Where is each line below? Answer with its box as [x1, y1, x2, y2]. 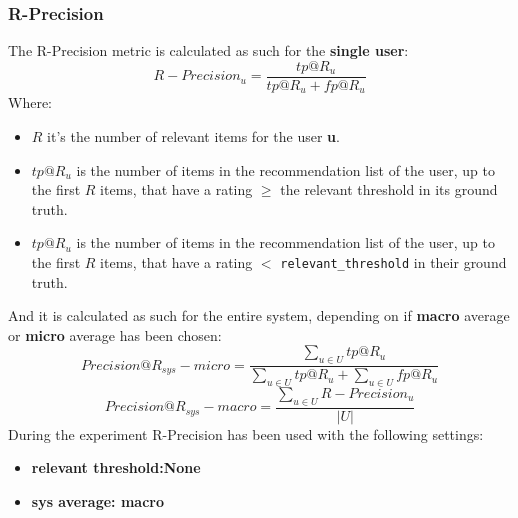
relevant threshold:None [31, 457, 201, 478]
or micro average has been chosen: [8, 324, 222, 345]
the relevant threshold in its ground [280, 179, 498, 200]
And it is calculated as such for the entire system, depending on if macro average [8, 305, 510, 326]
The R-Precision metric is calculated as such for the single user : [8, 40, 409, 61]
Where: [8, 92, 52, 113]
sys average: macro [31, 490, 164, 511]
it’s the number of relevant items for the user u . [47, 125, 340, 146]
